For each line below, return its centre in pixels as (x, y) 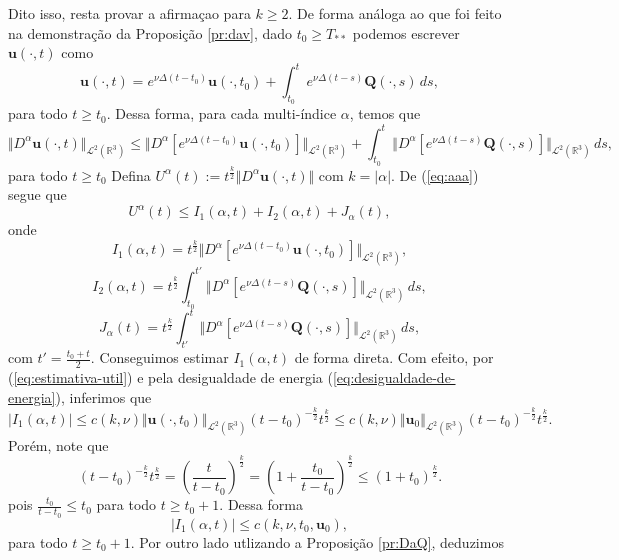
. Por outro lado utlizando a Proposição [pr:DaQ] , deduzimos (317, 541)
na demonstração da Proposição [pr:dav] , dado (150, 32)
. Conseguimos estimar (159, 357)
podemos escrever (406, 32)
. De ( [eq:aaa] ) (435, 174)
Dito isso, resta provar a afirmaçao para (129, 13)
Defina (131, 174)
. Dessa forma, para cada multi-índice (221, 113)
